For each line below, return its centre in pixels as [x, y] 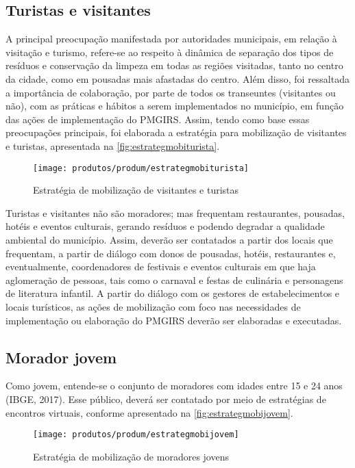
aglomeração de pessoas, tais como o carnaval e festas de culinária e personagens [174, 279]
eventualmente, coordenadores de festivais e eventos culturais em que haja [161, 266]
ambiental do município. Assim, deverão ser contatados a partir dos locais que [169, 239]
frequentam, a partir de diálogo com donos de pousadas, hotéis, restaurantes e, [171, 253]
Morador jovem [61, 357]
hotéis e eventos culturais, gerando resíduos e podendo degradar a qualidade [165, 226]
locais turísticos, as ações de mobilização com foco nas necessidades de [153, 306]
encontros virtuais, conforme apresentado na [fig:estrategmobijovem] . [149, 412]
